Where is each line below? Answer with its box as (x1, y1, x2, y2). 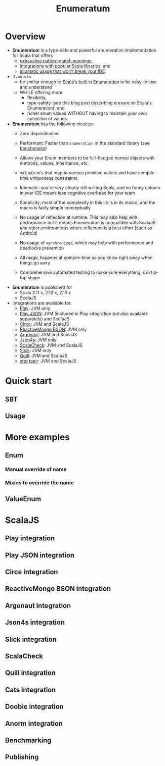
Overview (5, 31, 46, 42)
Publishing (5, 753, 39, 762)
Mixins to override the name (5, 479, 74, 486)
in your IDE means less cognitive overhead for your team (19, 190, 135, 196)
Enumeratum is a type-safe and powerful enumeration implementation (12, 47, 157, 53)
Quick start (5, 375, 52, 387)
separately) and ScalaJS (19, 315, 70, 322)
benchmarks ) (19, 145, 47, 151)
